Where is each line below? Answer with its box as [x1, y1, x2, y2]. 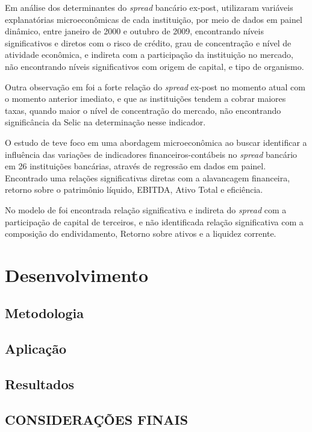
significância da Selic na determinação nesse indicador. [5, 116, 206, 128]
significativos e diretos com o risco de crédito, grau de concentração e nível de [5, 36, 292, 49]
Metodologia [5, 304, 84, 322]
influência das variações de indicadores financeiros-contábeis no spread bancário [5, 148, 298, 160]
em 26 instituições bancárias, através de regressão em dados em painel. [5, 160, 266, 172]
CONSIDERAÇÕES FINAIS [5, 410, 189, 428]
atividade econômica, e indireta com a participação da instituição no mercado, [5, 48, 293, 61]
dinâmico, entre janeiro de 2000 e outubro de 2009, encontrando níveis [5, 25, 264, 37]
